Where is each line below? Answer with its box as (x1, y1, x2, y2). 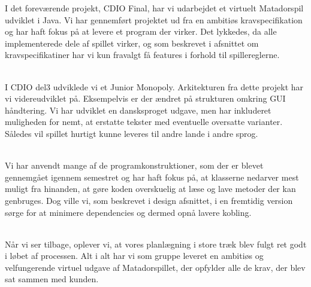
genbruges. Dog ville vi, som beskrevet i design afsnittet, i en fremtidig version (5, 194, 293, 206)
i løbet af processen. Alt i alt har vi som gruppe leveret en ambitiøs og (5, 249, 264, 262)
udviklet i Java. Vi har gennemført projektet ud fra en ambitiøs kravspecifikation (5, 13, 303, 26)
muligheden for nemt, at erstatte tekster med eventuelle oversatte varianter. (5, 115, 283, 128)
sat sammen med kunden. (5, 273, 99, 285)
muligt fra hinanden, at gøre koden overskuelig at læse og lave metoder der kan (5, 182, 296, 195)
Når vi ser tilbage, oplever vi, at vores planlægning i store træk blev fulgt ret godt (5, 237, 307, 250)
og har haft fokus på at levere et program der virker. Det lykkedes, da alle (5, 25, 277, 38)
